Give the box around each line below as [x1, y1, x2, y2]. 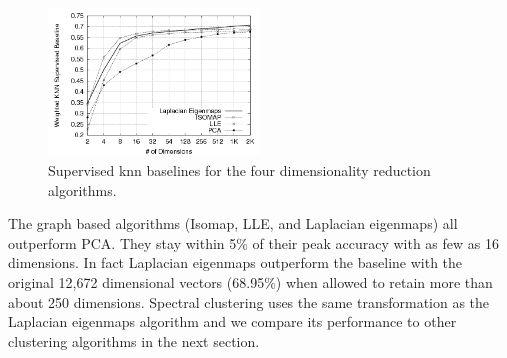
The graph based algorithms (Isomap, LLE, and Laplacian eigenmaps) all [8, 213, 458, 234]
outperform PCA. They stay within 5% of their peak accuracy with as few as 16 [8, 232, 499, 253]
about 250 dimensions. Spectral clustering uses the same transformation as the [8, 291, 490, 312]
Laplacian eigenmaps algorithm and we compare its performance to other [8, 311, 457, 332]
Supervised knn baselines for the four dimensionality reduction [48, 159, 431, 180]
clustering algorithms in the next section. [8, 330, 260, 351]
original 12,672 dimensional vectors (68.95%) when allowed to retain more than [8, 271, 493, 292]
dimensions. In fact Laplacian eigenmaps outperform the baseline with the [8, 252, 463, 273]
